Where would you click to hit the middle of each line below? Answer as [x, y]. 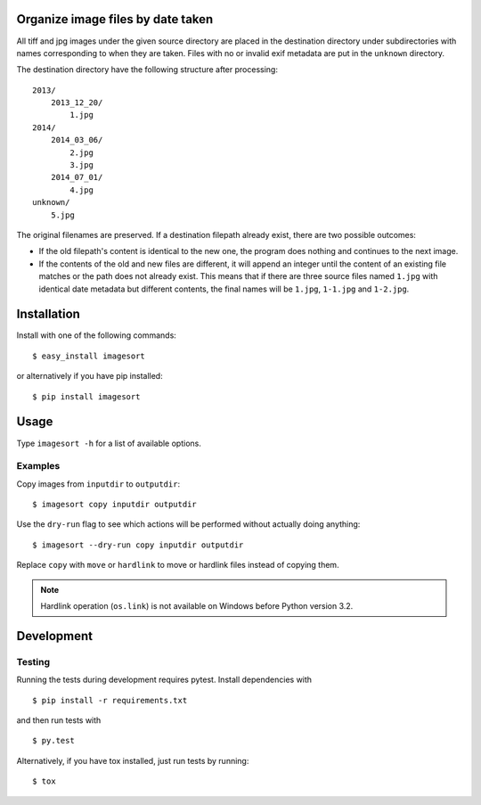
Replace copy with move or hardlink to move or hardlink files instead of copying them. [178, 565]
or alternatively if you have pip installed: [90, 376]
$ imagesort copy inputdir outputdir [115, 505]
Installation [48, 314]
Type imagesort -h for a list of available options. [109, 443]
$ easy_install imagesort [89, 356]
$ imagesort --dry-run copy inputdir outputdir [138, 545]
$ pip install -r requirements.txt [110, 700]
